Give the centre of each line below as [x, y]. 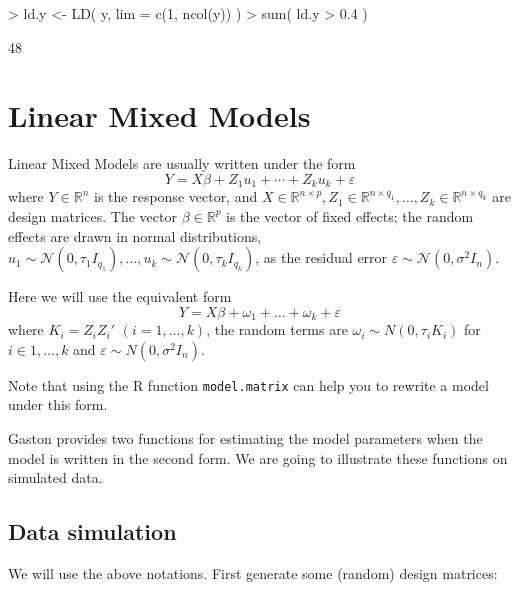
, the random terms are [277, 329]
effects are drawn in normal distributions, [135, 235]
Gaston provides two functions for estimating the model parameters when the [245, 438]
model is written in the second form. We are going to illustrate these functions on [258, 457]
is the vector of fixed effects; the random [350, 215]
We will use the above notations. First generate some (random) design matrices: [253, 573]
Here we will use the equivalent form [120, 296]
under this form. [58, 404]
